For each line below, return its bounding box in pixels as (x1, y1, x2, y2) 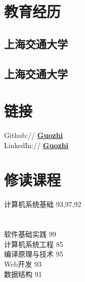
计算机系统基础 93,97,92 (4, 199, 81, 209)
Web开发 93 (4, 258, 41, 269)
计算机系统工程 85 (4, 238, 63, 249)
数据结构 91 (4, 268, 42, 279)
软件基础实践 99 (4, 229, 56, 239)
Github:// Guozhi (4, 130, 63, 140)
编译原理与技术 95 (4, 249, 63, 259)
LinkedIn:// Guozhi (4, 139, 69, 150)
